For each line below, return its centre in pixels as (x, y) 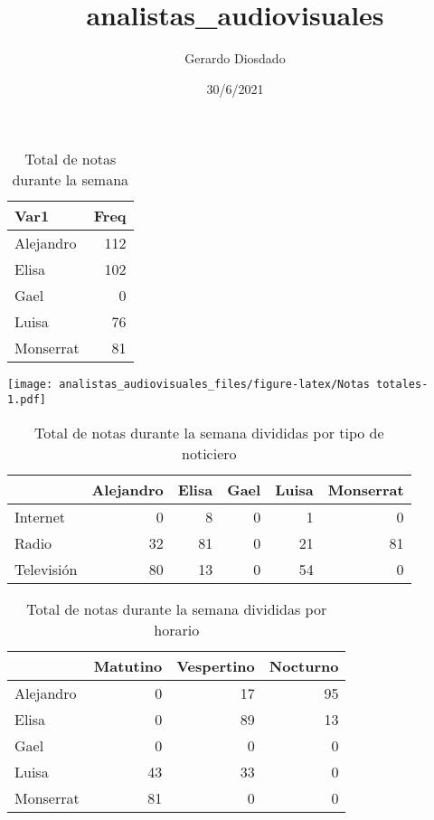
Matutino (128, 665)
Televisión (46, 569)
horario (177, 629)
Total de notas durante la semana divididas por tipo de (209, 432)
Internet (40, 516)
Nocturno (304, 665)
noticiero (209, 453)
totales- (402, 385)
